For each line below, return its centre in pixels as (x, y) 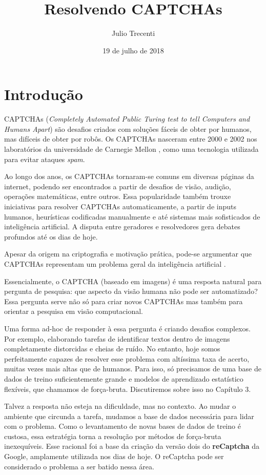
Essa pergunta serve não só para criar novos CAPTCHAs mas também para (124, 301)
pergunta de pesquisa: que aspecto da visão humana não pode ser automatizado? (131, 291)
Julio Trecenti (133, 33)
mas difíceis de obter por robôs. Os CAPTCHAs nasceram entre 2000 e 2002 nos (131, 139)
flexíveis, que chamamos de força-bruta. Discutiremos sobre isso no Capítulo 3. (128, 389)
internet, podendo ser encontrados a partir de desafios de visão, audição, (118, 186)
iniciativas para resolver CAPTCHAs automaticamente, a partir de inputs (120, 206)
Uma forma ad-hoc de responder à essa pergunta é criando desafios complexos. (127, 328)
